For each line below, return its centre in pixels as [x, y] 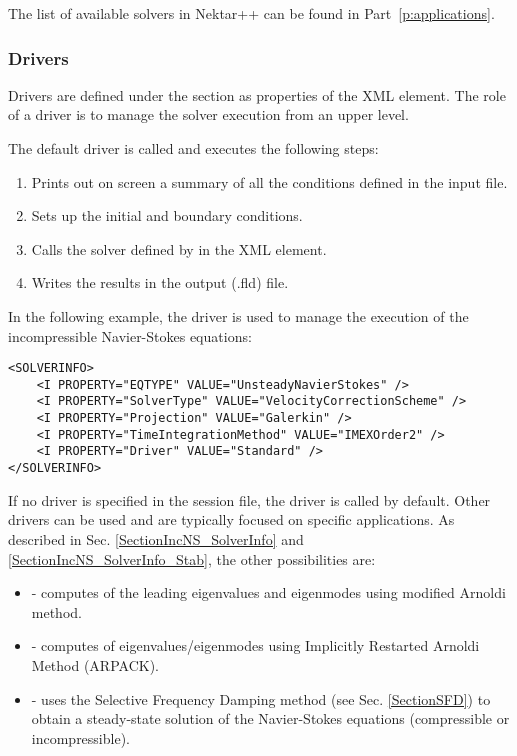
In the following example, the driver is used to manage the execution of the [238, 315]
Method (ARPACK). [95, 664]
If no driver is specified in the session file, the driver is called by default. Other [249, 499]
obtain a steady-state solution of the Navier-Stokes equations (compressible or [270, 718]
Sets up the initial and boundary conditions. [167, 215]
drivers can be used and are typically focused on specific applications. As [231, 519]
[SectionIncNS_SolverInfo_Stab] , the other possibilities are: [192, 558]
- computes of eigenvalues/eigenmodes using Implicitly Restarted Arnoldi [255, 645]
